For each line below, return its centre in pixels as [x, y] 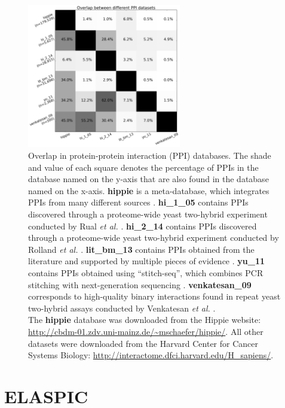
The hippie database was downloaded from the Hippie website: [145, 320]
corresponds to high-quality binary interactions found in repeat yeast [154, 296]
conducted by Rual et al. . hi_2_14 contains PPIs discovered [142, 226]
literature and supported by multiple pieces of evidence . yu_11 [147, 261]
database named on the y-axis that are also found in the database [148, 179]
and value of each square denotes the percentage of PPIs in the [143, 167]
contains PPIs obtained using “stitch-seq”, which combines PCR [146, 273]
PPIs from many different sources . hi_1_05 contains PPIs [138, 202]
